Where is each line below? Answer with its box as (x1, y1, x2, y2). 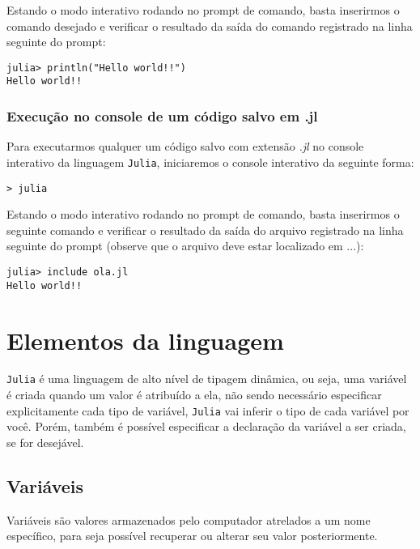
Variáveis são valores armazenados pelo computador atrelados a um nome (6, 511, 371, 528)
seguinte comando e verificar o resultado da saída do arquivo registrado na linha (6, 221, 404, 238)
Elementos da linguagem (6, 323, 284, 356)
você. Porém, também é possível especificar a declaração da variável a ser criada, (6, 418, 406, 435)
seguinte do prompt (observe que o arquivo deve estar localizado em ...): (6, 237, 364, 254)
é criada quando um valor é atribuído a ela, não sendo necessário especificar (6, 386, 382, 403)
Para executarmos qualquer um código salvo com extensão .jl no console (6, 138, 364, 155)
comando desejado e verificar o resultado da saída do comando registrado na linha (6, 17, 413, 34)
